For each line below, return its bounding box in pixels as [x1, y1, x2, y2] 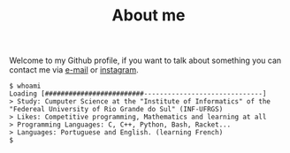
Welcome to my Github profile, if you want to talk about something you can [9, 55, 282, 66]
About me [111, 5, 186, 26]
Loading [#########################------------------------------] [9, 89, 267, 98]
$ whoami [9, 81, 42, 91]
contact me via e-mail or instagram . [9, 65, 139, 75]
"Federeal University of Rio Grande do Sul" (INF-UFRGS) [9, 105, 224, 114]
